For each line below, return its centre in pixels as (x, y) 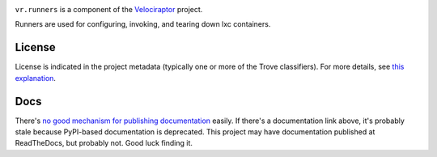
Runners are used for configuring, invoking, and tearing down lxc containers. (143, 24)
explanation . (36, 78)
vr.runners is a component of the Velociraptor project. (109, 9)
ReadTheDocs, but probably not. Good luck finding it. (104, 143)
